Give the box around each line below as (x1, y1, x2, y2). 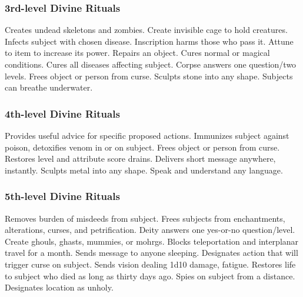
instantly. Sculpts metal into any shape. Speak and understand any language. (5, 163, 283, 176)
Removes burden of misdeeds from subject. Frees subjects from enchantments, (5, 212, 285, 224)
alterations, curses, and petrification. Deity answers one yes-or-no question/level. (5, 223, 295, 236)
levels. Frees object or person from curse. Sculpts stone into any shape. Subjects (5, 69, 293, 82)
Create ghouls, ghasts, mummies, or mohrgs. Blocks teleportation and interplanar (5, 235, 299, 247)
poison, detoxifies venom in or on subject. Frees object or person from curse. (5, 141, 280, 153)
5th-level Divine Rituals (5, 189, 120, 203)
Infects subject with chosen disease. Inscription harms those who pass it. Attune (5, 35, 294, 47)
